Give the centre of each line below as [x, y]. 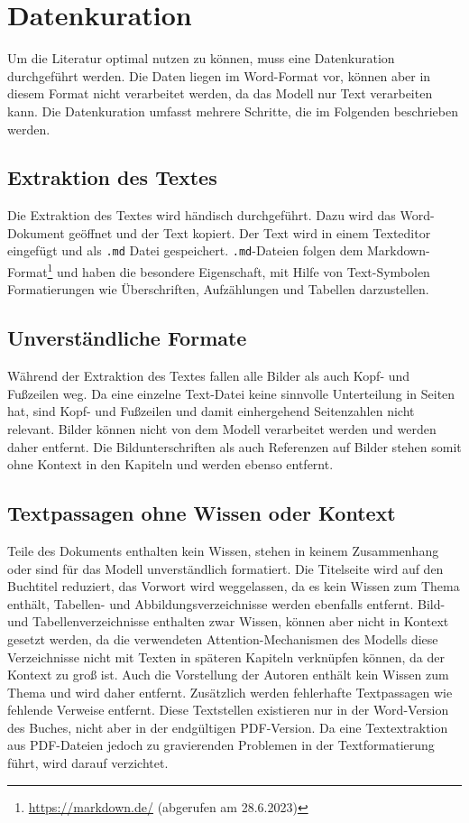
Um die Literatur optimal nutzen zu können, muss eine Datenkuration [201, 58]
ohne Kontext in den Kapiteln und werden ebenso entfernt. [170, 464]
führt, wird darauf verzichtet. [88, 763]
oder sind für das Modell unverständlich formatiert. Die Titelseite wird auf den [225, 568]
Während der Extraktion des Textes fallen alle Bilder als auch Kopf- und [209, 376]
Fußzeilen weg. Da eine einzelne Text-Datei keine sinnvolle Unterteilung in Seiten [231, 393]
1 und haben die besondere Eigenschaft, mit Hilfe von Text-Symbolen [239, 270]
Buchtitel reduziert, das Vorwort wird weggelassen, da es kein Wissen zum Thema [234, 586]
